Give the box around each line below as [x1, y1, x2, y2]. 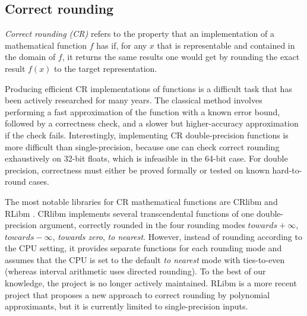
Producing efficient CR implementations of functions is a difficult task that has [5, 82, 292, 94]
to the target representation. [54, 62, 157, 74]
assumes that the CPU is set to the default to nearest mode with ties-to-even [5, 253, 285, 266]
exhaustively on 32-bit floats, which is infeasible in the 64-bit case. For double [5, 152, 288, 165]
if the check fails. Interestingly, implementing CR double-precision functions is [5, 128, 289, 141]
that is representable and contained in [157, 39, 295, 51]
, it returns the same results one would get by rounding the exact [62, 50, 300, 63]
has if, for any [96, 39, 147, 51]
